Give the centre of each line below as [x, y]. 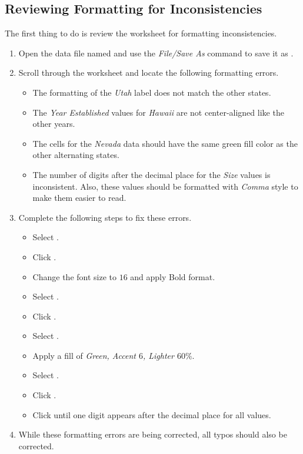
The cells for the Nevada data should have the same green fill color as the [165, 143]
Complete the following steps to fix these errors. [105, 217]
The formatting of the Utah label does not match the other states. [152, 92]
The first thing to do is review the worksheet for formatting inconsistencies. [141, 33]
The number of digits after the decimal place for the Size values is [151, 174]
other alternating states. [76, 155]
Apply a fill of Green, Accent [84, 355]
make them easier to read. [79, 198]
